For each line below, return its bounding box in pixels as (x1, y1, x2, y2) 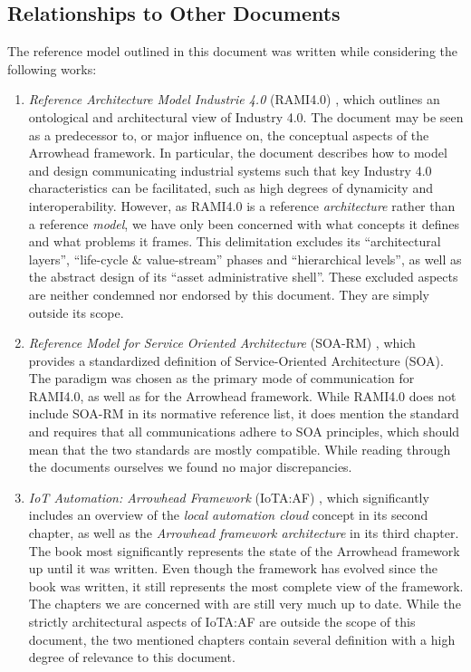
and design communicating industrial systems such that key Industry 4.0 (28, 160, 432, 179)
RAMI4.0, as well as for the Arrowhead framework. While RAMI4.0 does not (28, 386, 457, 405)
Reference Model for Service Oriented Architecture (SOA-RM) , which (28, 333, 416, 352)
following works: (7, 59, 97, 78)
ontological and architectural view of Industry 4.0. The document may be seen (28, 107, 464, 126)
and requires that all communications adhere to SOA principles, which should (28, 422, 460, 441)
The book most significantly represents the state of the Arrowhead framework (28, 541, 460, 560)
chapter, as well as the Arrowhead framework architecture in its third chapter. (28, 523, 459, 542)
